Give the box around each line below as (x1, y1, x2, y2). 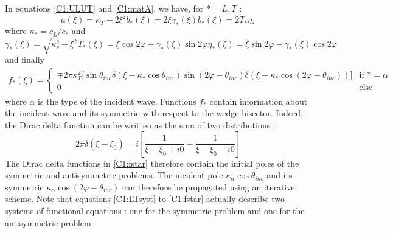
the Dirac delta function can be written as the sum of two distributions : (5, 119, 276, 131)
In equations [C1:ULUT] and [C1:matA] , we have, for (5, 2, 204, 14)
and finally (5, 53, 44, 66)
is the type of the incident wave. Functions (38, 94, 196, 107)
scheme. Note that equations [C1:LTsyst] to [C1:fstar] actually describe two (5, 192, 285, 205)
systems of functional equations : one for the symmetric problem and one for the (5, 204, 305, 217)
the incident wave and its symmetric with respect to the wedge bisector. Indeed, (5, 106, 303, 119)
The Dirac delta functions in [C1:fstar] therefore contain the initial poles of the (5, 156, 299, 169)
